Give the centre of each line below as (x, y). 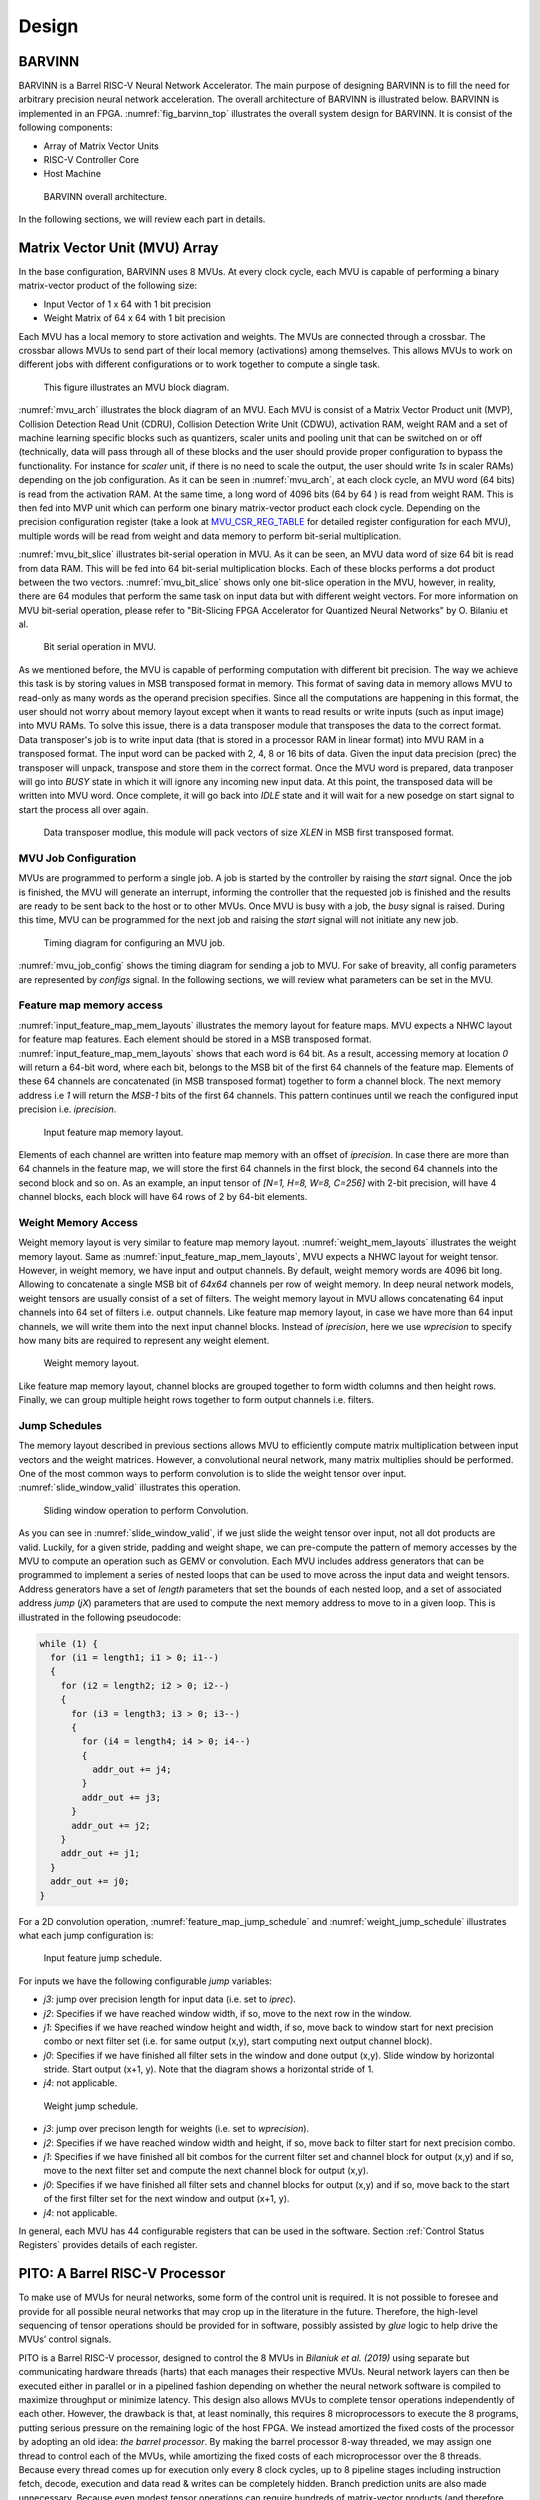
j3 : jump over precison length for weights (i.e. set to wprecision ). (176, 2129)
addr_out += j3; (121, 1797)
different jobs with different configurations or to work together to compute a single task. (199, 364)
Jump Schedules (60, 1425)
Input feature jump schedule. (103, 1958)
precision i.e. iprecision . (67, 1109)
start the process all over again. (83, 809)
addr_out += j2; (111, 1825)
